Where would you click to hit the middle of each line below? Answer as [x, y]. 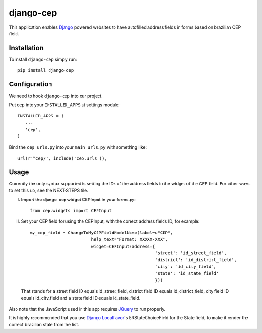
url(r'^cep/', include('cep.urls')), [63, 158]
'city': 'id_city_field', [186, 266]
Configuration [31, 84]
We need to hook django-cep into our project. [56, 96]
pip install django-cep [46, 71]
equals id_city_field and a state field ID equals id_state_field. [81, 298]
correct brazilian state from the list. [44, 325]
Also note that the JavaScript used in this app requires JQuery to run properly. [87, 309]
